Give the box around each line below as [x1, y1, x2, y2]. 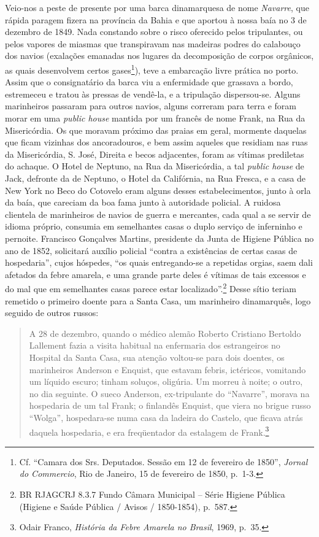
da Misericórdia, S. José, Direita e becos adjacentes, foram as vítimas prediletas [5, 147, 304, 160]
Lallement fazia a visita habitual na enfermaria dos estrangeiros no [29, 339, 280, 352]
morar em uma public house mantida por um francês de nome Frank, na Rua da [5, 112, 306, 124]
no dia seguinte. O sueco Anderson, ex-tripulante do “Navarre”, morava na [29, 387, 310, 400]
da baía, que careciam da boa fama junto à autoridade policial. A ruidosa [5, 196, 281, 209]
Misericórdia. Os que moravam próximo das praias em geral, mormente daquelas [5, 123, 307, 136]
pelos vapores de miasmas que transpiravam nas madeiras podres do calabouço [5, 37, 301, 50]
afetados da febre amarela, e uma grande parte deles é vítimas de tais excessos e [5, 268, 306, 280]
